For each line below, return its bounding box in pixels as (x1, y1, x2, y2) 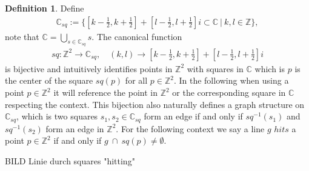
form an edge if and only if (144, 110, 243, 122)
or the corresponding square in (172, 86, 286, 99)
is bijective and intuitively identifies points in (5, 62, 173, 75)
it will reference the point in (53, 86, 158, 99)
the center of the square (5, 74, 93, 87)
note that (5, 30, 39, 42)
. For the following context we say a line (116, 122, 265, 135)
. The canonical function (91, 30, 182, 42)
